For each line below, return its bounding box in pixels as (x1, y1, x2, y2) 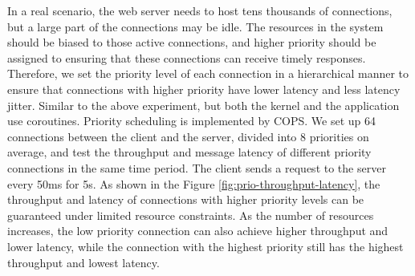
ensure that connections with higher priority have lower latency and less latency (7, 80, 401, 97)
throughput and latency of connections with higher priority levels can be (7, 191, 364, 208)
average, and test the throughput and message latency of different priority (7, 144, 372, 160)
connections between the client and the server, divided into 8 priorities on (7, 128, 369, 144)
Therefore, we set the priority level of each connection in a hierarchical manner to (7, 65, 409, 82)
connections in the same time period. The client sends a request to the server (7, 159, 386, 176)
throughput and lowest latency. (7, 254, 160, 270)
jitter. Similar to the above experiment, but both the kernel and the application (7, 96, 400, 113)
